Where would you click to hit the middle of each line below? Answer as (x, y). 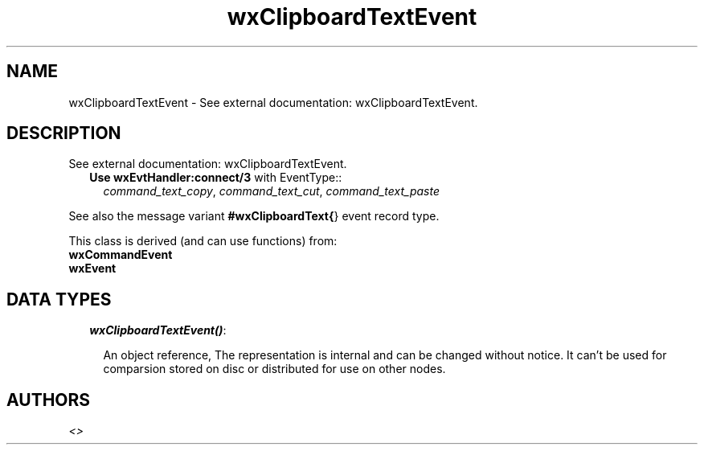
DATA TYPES (59, 299)
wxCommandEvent (121, 255)
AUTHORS (49, 400)
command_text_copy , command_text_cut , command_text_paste (271, 191)
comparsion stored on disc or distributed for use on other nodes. (274, 369)
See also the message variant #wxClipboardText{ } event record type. (254, 216)
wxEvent (92, 269)
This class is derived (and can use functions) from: (203, 241)
